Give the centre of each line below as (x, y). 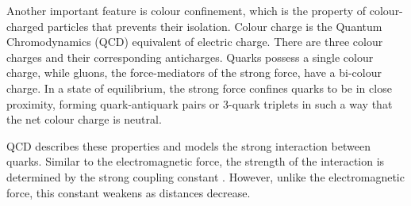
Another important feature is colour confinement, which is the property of (186, 10)
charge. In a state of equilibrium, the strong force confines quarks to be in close (199, 88)
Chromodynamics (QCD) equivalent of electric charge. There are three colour (195, 42)
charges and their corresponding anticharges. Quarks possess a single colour (190, 57)
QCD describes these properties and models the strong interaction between (188, 145)
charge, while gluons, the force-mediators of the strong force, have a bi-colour (194, 72)
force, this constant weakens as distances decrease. (129, 192)
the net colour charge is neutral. (84, 119)
